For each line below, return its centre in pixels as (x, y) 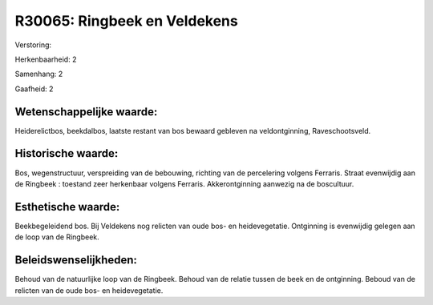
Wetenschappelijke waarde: (86, 112)
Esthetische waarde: (67, 207)
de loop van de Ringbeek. (57, 237)
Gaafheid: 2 (34, 89)
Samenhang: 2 (39, 74)
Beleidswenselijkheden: (76, 260)
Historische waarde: (67, 153)
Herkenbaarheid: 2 (46, 59)
